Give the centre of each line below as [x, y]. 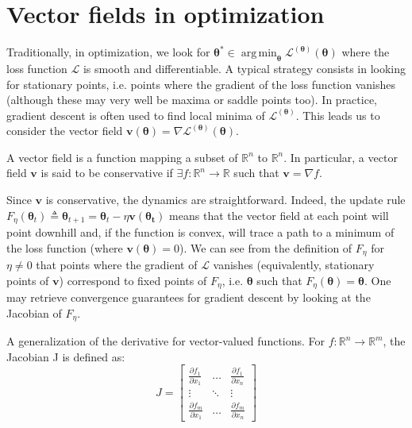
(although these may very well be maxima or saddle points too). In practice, [192, 100]
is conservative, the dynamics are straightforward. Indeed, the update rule [225, 200]
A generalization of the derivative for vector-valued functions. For [166, 341]
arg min [259, 54]
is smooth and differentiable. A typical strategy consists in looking [245, 68]
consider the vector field [65, 131]
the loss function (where [65, 247]
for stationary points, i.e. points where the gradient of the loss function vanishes [201, 84]
